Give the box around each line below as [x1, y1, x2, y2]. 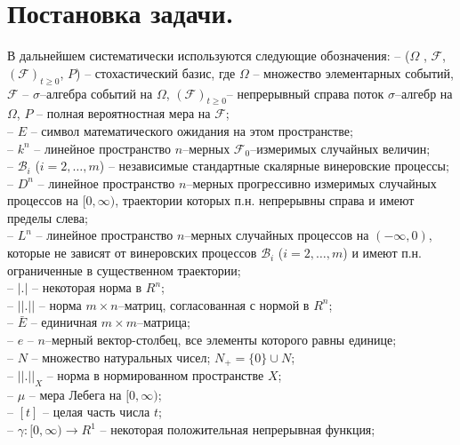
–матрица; [136, 313, 190, 331]
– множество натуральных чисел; [31, 347, 211, 366]
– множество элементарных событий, [253, 63, 454, 82]
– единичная [30, 313, 98, 331]
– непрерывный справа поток [226, 83, 384, 102]
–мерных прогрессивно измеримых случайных [186, 173, 437, 192]
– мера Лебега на [28, 385, 122, 403]
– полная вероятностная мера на [36, 104, 211, 123]
